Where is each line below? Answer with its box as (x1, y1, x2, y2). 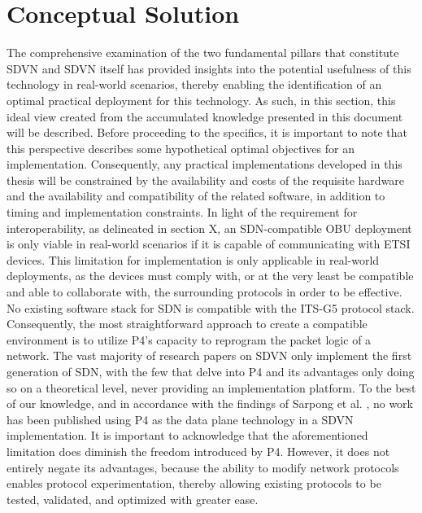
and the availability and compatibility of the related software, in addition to (7, 187, 385, 204)
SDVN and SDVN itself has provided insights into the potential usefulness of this (7, 59, 411, 77)
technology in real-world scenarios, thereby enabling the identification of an (7, 76, 382, 93)
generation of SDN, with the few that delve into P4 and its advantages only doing (7, 363, 415, 379)
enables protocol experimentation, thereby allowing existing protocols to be (7, 475, 381, 492)
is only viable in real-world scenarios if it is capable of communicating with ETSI (7, 235, 411, 252)
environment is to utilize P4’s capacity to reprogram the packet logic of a (7, 331, 372, 348)
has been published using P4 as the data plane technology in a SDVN (7, 410, 354, 427)
